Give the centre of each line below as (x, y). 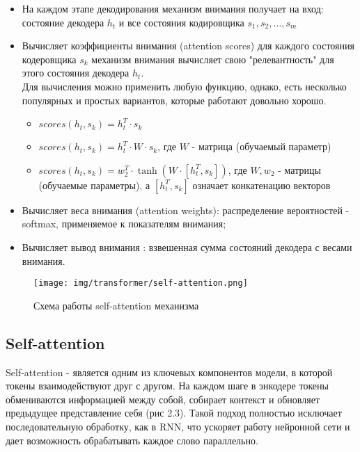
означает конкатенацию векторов (261, 185)
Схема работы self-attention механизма (116, 305)
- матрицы (299, 169)
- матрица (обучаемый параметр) (261, 146)
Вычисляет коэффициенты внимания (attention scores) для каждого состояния (188, 46)
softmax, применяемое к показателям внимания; (124, 224)
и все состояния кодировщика (181, 22)
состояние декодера (63, 22)
